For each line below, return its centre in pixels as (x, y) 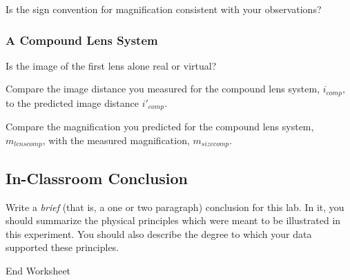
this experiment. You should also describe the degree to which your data (159, 233)
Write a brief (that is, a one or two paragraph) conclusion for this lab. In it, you (175, 207)
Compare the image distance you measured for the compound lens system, (163, 89)
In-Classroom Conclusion (97, 178)
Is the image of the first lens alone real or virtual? (111, 65)
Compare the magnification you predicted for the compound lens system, (160, 127)
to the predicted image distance (72, 102)
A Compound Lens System (82, 40)
